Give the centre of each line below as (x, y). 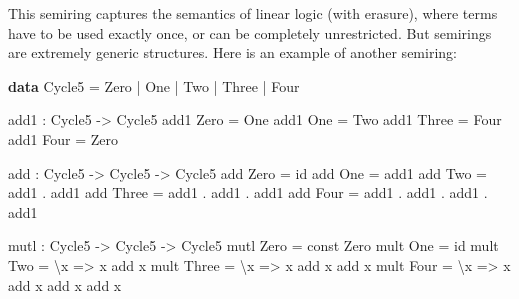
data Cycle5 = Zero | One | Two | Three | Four (154, 85)
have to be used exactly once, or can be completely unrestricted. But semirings (250, 32)
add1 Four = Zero (63, 138)
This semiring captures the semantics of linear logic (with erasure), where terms (253, 13)
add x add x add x (65, 284)
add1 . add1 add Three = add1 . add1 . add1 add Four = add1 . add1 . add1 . (248, 192)
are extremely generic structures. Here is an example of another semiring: (232, 52)
